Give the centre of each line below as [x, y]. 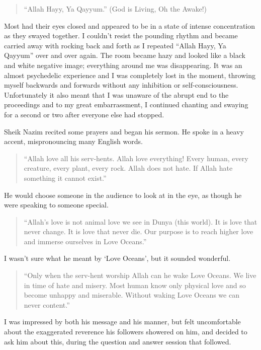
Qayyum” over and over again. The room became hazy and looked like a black [125, 55]
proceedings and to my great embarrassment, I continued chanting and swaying [126, 104]
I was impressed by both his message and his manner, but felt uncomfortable [122, 322]
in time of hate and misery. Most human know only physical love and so [135, 285]
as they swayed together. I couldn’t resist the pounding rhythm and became [121, 36]
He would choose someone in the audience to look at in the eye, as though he [123, 195]
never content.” [47, 304]
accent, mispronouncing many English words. [73, 141]
